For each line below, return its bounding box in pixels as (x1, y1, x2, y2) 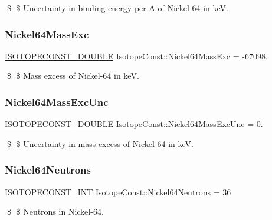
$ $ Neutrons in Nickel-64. (6, 205, 104, 218)
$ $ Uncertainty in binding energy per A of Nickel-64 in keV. (6, 2, 228, 14)
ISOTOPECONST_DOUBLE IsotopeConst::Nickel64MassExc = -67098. (5, 49, 268, 62)
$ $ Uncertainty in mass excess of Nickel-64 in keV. (6, 137, 194, 149)
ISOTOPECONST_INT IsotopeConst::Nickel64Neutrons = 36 (5, 185, 231, 198)
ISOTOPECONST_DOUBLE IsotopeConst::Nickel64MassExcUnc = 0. (5, 118, 263, 130)
